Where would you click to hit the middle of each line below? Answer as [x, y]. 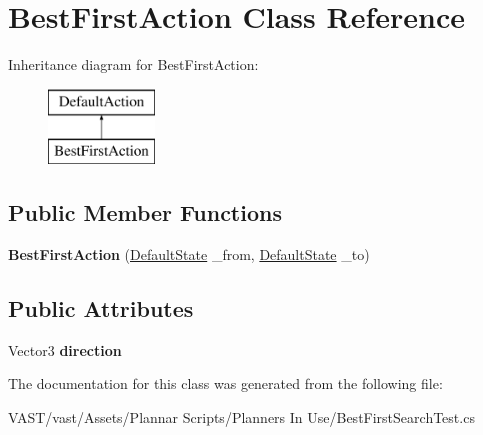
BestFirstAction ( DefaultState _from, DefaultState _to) [189, 254]
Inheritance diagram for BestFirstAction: [133, 64]
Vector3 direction [65, 349]
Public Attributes [101, 308]
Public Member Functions [145, 212]
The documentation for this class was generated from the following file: [225, 383]
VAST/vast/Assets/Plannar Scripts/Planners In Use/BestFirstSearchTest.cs [241, 417]
